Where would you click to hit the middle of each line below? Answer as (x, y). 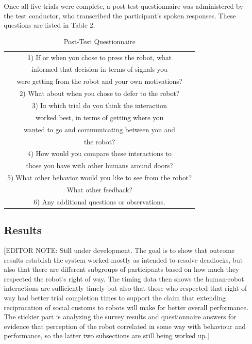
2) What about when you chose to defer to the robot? (100, 93)
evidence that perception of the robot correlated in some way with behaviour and (125, 326)
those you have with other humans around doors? (100, 165)
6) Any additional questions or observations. (100, 201)
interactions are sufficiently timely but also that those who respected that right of (126, 288)
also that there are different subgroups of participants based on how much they (122, 269)
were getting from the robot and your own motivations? (100, 81)
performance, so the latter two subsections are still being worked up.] (107, 336)
